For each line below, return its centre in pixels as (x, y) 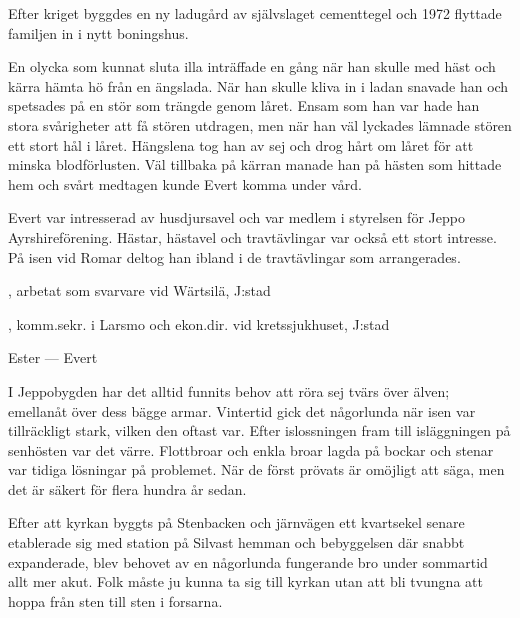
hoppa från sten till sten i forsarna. (115, 600)
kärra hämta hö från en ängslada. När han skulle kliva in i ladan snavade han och (258, 85)
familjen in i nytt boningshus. (98, 32)
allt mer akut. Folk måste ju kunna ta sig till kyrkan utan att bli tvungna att (245, 581)
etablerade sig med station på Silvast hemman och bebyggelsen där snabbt (236, 542)
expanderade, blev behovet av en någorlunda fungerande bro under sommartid (248, 561)
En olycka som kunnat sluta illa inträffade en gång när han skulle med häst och (252, 66)
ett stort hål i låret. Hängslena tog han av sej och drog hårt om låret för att (241, 144)
